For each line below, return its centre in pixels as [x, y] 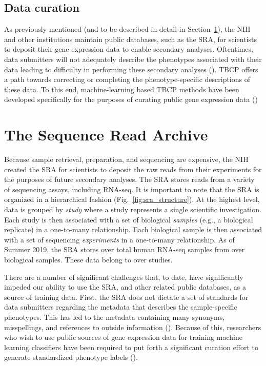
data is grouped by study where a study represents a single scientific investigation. [133, 209]
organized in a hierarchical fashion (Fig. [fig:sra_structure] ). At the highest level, [132, 199]
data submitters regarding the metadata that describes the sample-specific [121, 307]
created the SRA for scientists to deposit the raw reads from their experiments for [133, 169]
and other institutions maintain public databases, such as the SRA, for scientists [130, 39]
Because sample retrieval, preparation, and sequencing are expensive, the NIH [126, 159]
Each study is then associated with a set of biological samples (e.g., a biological [129, 219]
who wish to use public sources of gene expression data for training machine [123, 337]
